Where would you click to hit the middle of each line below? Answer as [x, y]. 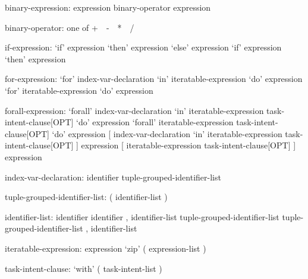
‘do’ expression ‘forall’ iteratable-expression [155, 122]
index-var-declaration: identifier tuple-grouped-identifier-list [113, 177]
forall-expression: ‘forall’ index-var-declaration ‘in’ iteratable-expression [134, 110]
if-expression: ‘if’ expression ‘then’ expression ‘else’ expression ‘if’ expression [143, 47]
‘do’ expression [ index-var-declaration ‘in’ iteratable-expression [167, 133]
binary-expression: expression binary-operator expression [108, 7]
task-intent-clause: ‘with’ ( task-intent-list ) [84, 268]
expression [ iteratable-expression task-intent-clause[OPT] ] [188, 145]
